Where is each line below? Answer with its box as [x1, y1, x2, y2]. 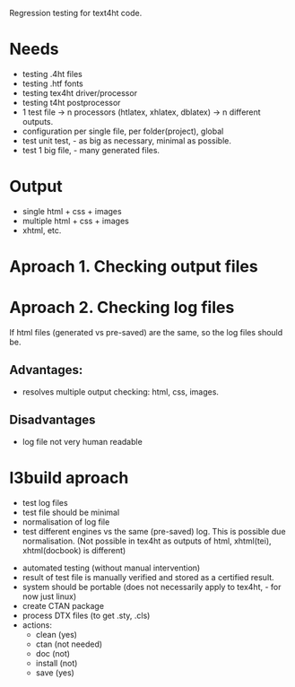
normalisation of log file [22, 516, 110, 527]
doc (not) [35, 648, 70, 658]
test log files [22, 497, 69, 508]
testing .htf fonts [22, 78, 83, 89]
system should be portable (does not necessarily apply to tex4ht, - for [22, 581, 282, 592]
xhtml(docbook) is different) [22, 544, 126, 555]
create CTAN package [22, 600, 105, 611]
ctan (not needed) [35, 639, 103, 649]
